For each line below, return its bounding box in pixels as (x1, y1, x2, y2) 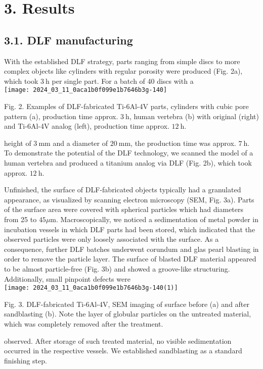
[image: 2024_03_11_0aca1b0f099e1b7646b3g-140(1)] (4, 284, 178, 292)
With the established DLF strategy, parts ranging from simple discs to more (4, 56, 240, 66)
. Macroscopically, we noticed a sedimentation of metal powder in (56, 214, 258, 224)
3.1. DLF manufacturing (4, 32, 133, 47)
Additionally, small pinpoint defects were (4, 273, 130, 284)
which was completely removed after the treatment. (4, 318, 163, 329)
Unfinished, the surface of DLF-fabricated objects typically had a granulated (4, 184, 241, 195)
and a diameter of (53, 137, 108, 148)
